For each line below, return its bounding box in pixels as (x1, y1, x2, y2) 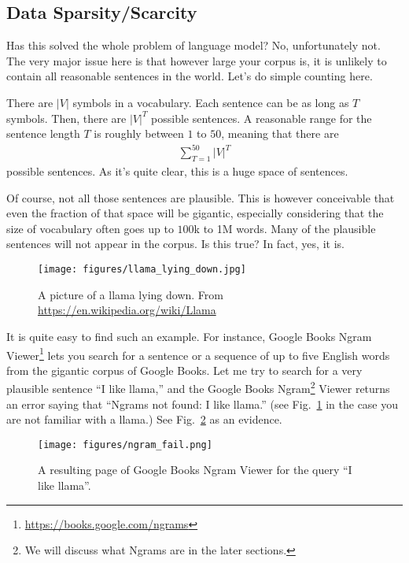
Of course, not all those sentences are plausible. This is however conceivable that (6, 189, 395, 206)
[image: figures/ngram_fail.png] (38, 439, 212, 450)
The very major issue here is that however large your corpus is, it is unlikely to (6, 52, 387, 69)
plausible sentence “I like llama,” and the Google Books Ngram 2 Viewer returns (6, 378, 390, 396)
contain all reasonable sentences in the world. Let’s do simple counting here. (6, 68, 373, 84)
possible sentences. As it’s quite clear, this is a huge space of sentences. (6, 163, 348, 180)
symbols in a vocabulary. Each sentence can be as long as (72, 94, 349, 110)
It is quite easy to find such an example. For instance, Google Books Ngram (6, 328, 372, 344)
